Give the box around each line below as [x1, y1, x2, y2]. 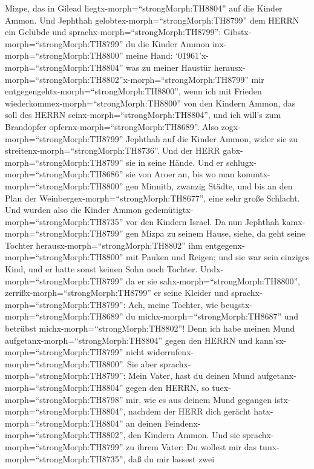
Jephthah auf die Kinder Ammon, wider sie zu [126, 132, 298, 145]
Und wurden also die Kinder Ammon [5, 203, 142, 216]
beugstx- [220, 298, 253, 310]
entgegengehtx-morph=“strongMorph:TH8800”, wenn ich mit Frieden [5, 85, 262, 97]
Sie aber [127, 357, 157, 370]
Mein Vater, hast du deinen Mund [128, 369, 255, 382]
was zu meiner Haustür [126, 61, 212, 73]
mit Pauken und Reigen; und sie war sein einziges [126, 251, 310, 263]
